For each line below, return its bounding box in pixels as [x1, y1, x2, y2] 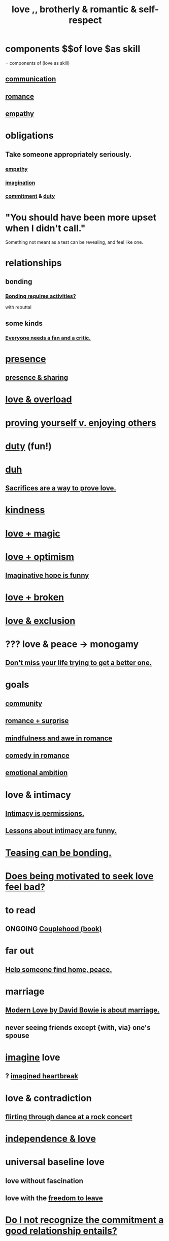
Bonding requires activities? [5, 292, 76, 299]
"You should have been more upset [5, 212, 156, 223]
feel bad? [5, 881, 46, 893]
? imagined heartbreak [5, 1072, 79, 1080]
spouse [5, 1031, 29, 1040]
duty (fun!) [5, 440, 52, 452]
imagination [5, 179, 36, 186]
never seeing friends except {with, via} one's [5, 1023, 151, 1032]
